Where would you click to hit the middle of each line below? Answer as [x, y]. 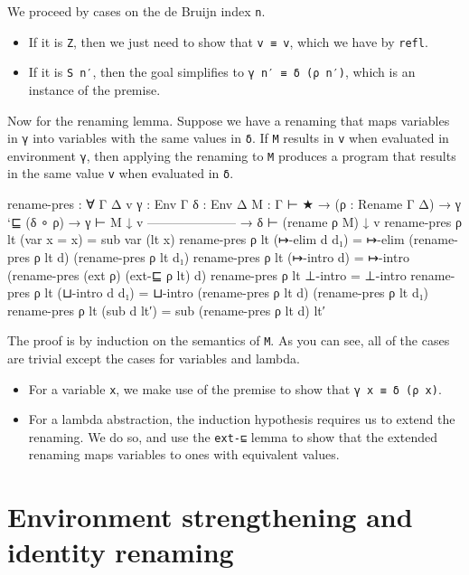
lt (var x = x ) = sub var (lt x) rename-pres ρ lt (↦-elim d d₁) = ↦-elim [206, 239]
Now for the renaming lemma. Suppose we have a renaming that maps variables [229, 120]
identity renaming [121, 552]
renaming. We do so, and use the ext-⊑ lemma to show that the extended [233, 436]
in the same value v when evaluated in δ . [121, 173]
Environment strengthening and [210, 517]
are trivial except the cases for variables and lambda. [154, 358]
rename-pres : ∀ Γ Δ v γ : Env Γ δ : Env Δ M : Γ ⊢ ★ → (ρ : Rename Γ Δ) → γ [234, 204]
